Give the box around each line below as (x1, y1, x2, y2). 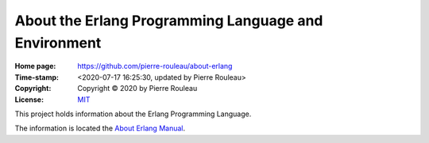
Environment (14, 34, 102, 51)
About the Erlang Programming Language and (14, 12, 323, 29)
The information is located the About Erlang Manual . (14, 123, 186, 134)
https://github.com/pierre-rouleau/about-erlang (77, 62, 233, 71)
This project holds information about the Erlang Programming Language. (14, 109, 252, 119)
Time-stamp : (14, 72, 60, 82)
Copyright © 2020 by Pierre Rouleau (77, 84, 198, 93)
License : (14, 95, 44, 104)
